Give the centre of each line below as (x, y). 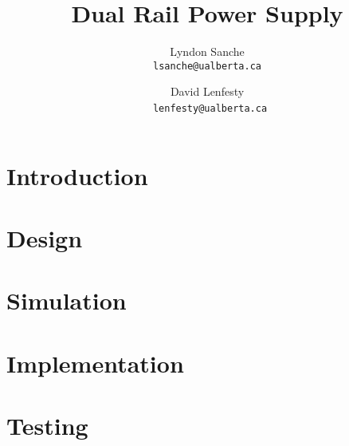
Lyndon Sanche (207, 51)
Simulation (67, 300)
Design (45, 238)
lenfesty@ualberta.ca (210, 108)
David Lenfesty (207, 91)
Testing (47, 426)
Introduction (77, 175)
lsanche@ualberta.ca (207, 66)
